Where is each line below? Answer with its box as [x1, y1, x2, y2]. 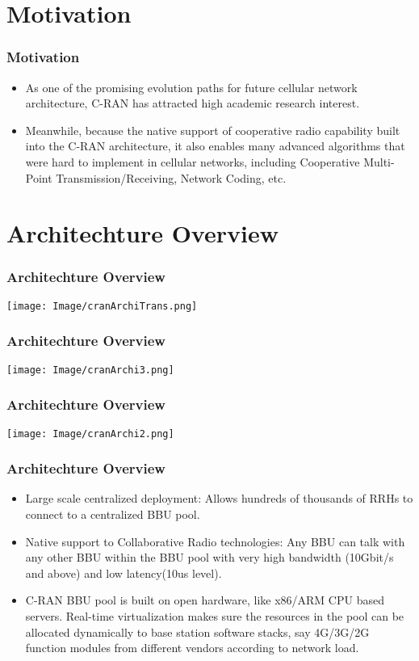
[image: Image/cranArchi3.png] [6, 364, 174, 376]
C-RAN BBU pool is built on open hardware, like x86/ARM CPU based [25, 592, 384, 608]
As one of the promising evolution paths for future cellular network [25, 78, 358, 95]
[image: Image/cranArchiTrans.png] [6, 300, 198, 312]
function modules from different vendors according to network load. [25, 639, 359, 656]
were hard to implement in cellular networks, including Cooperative [25, 153, 360, 170]
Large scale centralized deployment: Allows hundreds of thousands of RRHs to [25, 490, 413, 507]
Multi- [363, 153, 395, 170]
